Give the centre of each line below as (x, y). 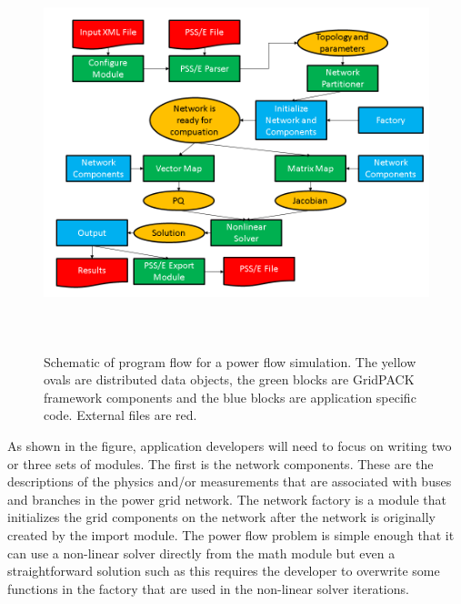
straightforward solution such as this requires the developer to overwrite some (224, 571)
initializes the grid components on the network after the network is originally (221, 517)
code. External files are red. (120, 415)
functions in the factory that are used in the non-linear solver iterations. (208, 588)
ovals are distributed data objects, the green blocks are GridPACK (229, 379)
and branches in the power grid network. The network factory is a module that (227, 499)
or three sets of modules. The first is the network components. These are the (220, 463)
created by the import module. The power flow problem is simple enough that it (231, 534)
